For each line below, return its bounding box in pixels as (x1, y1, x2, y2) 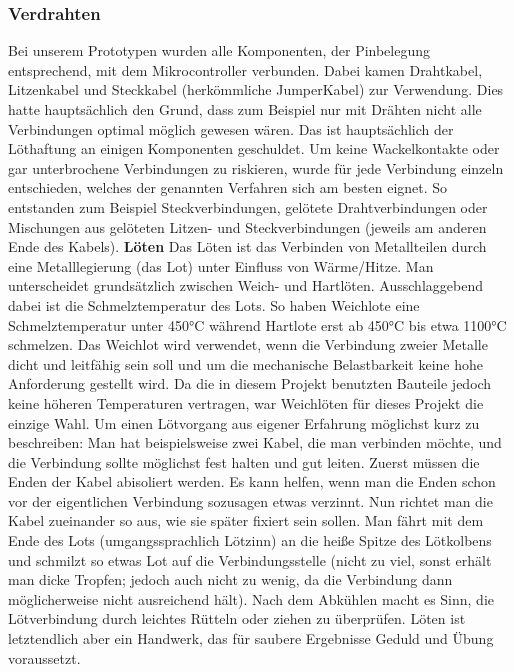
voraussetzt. (8, 647, 81, 668)
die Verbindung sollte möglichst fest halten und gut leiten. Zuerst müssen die (8, 451, 480, 472)
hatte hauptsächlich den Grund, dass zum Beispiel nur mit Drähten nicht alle (8, 99, 482, 119)
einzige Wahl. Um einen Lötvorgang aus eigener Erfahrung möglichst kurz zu (8, 412, 480, 433)
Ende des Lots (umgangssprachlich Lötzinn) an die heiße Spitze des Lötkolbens (8, 530, 492, 551)
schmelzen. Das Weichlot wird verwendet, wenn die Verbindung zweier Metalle (8, 334, 488, 355)
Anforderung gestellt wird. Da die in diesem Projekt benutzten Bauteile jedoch (8, 373, 492, 394)
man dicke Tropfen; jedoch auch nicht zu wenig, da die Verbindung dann (8, 569, 453, 590)
